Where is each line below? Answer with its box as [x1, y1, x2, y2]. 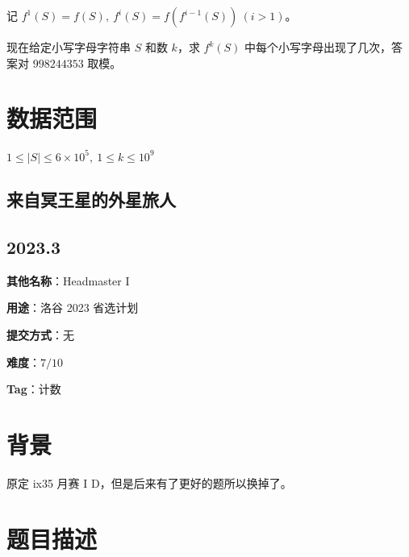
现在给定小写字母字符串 [6, 39, 131, 55]
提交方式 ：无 [6, 326, 74, 343]
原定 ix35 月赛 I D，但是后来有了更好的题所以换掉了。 [6, 474, 292, 491]
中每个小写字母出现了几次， [244, 39, 392, 55]
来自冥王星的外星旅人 [6, 187, 176, 212]
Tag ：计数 [6, 380, 61, 397]
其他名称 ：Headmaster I [6, 272, 130, 289]
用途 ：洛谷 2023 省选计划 [6, 299, 139, 316]
